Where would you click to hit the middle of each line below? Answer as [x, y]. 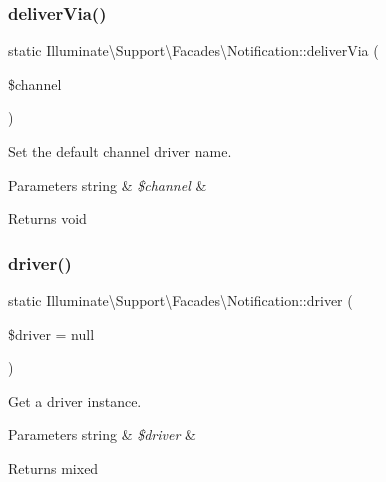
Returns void [47, 218]
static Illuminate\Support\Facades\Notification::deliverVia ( [193, 50]
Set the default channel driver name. [120, 151]
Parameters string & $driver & [102, 434]
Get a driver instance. [75, 400]
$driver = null [51, 333]
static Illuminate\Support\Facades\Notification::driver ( [180, 300]
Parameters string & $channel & [107, 184]
